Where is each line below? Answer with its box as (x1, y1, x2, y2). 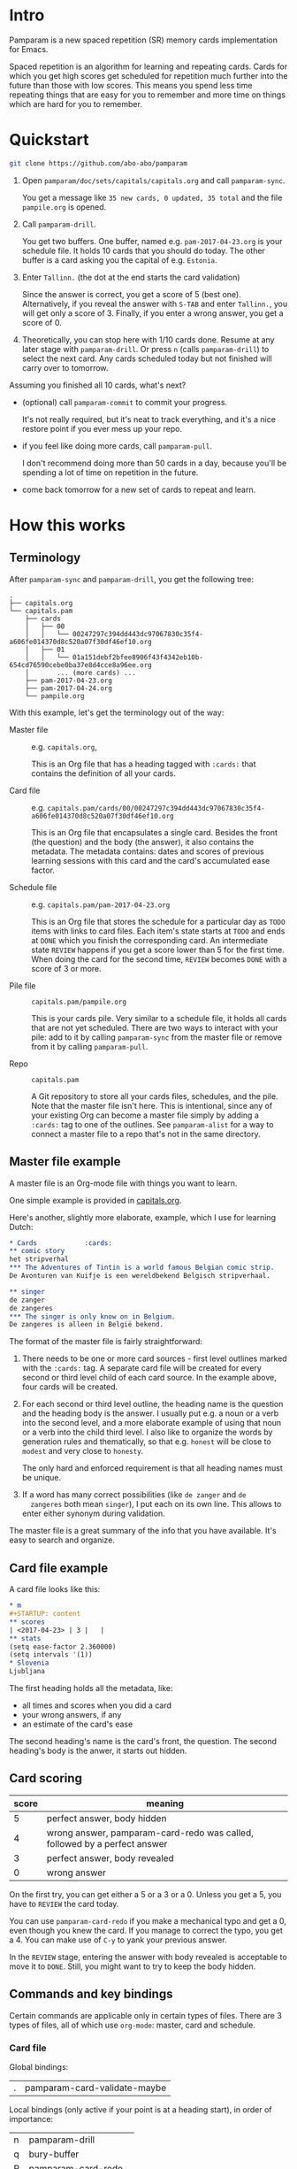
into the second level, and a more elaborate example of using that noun (21, 1418, 282, 1428)
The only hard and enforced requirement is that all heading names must (21, 1463, 283, 1473)
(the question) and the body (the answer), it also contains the (31, 836, 255, 847)
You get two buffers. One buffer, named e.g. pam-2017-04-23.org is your (21, 235, 283, 246)
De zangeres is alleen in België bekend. (9, 1320, 164, 1329)
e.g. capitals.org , (31, 741, 97, 752)
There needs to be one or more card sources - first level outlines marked (21, 1353, 287, 1364)
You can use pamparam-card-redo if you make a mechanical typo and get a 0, (9, 1915, 287, 1926)
